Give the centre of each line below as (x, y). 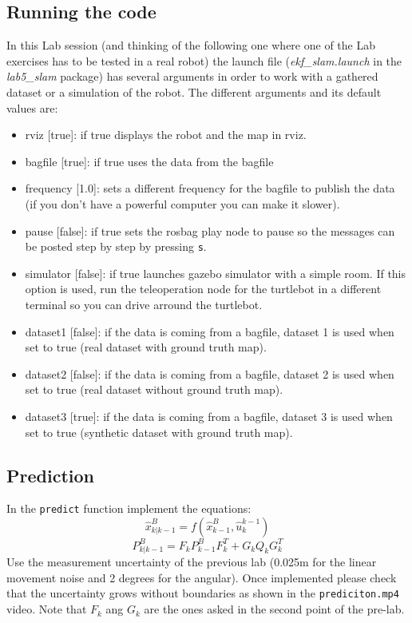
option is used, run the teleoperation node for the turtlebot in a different (203, 289)
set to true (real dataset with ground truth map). (146, 347)
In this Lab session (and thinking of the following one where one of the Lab (191, 45)
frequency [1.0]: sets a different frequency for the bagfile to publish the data (210, 188)
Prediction (50, 475)
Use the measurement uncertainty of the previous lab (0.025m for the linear (192, 562)
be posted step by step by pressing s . (116, 246)
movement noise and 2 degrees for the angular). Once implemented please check (202, 577)
